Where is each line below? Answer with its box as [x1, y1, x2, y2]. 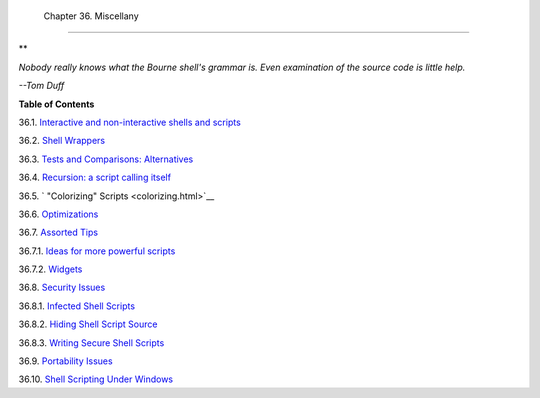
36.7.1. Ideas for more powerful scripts [18, 245, 176, 257]
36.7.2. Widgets [18, 263, 83, 275]
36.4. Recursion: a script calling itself [18, 171, 172, 184]
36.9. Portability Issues [18, 355, 114, 367]
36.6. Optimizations [18, 208, 99, 220]
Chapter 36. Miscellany [43, 10, 139, 22]
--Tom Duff [18, 80, 65, 92]
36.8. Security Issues [18, 281, 106, 294]
